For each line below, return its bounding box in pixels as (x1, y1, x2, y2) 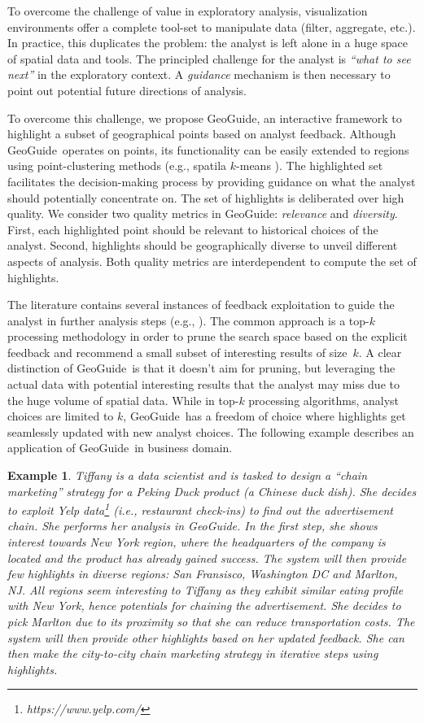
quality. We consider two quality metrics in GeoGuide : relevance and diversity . (7, 205, 398, 222)
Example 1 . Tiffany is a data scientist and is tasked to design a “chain (7, 467, 368, 484)
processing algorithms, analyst (248, 391, 400, 408)
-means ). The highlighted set (236, 157, 383, 174)
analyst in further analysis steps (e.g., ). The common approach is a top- (7, 311, 369, 329)
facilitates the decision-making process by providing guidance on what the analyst (7, 172, 416, 189)
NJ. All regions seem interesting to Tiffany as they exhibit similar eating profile (7, 581, 404, 598)
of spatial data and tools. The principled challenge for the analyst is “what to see (7, 50, 411, 67)
